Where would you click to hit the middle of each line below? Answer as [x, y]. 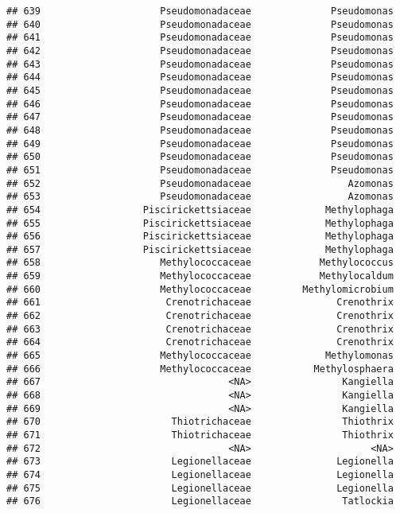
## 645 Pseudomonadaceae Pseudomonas [200, 90]
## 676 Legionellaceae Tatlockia [200, 501]
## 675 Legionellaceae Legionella [200, 488]
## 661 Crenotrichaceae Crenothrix [200, 303]
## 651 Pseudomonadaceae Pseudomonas [200, 170]
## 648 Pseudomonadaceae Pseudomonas [200, 130]
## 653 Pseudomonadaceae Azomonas [200, 197]
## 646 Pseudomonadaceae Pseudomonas [200, 104]
